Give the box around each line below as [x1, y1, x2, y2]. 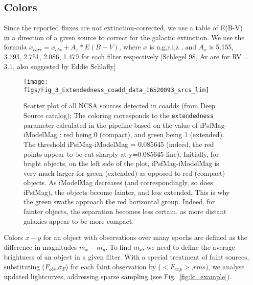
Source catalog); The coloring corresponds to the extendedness [23, 110, 214, 120]
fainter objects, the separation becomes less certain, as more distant [23, 206, 227, 216]
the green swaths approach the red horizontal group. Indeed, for [23, 196, 215, 207]
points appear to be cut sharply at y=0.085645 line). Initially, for [23, 148, 219, 159]
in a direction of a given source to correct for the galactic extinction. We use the [4, 32, 245, 42]
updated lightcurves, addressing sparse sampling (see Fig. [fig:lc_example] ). [4, 271, 231, 282]
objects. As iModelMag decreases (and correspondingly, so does [23, 177, 213, 188]
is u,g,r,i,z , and [149, 42, 197, 52]
